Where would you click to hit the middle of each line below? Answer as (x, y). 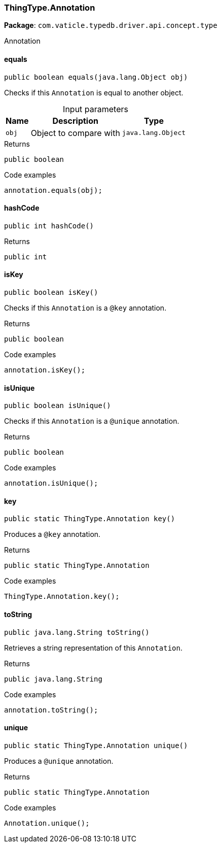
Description (75, 121)
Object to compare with (75, 133)
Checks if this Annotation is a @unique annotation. (92, 421)
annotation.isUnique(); (51, 483)
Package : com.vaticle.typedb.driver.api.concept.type (111, 25)
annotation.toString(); (51, 710)
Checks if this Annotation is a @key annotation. (85, 308)
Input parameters (96, 109)
